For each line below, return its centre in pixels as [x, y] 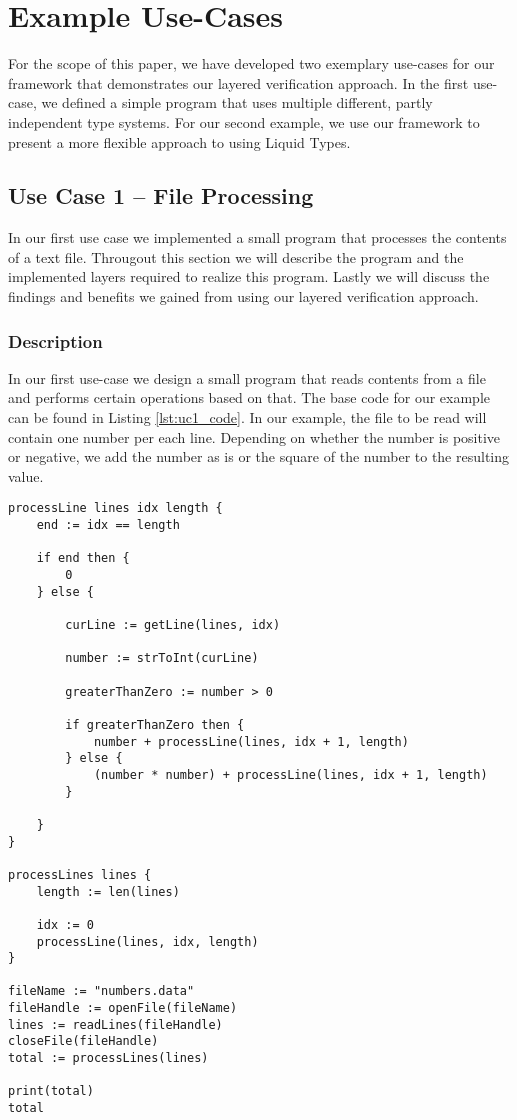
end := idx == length [108, 525]
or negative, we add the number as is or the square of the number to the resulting [259, 456]
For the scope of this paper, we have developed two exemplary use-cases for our [251, 63]
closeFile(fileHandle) [83, 1041]
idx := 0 [65, 924]
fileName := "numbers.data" [101, 991]
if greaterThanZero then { [155, 724]
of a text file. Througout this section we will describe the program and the [236, 256]
